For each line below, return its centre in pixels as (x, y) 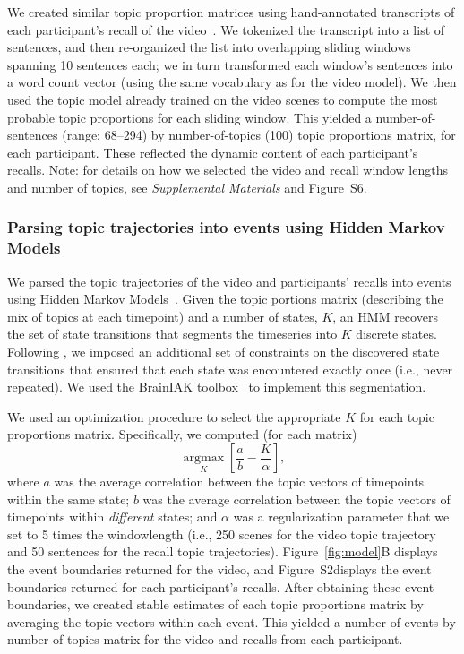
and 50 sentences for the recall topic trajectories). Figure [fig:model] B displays (223, 551)
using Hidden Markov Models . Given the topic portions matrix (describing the (225, 299)
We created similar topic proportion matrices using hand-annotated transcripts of (231, 12)
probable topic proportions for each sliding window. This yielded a (189, 117)
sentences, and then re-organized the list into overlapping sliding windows (209, 47)
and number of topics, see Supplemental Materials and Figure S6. (187, 187)
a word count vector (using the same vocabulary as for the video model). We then (232, 82)
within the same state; (69, 499)
